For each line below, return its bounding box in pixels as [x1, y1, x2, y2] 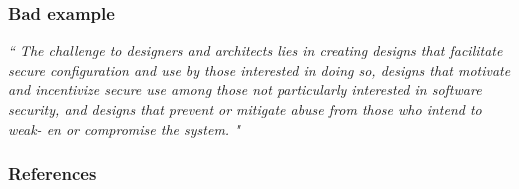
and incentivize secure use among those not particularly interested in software [8, 79, 482, 100]
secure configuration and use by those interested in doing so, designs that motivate [8, 59, 511, 80]
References [8, 161, 97, 186]
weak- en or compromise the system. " [8, 118, 240, 139]
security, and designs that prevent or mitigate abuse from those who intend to [8, 99, 482, 119]
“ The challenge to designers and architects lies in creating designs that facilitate [8, 40, 503, 61]
